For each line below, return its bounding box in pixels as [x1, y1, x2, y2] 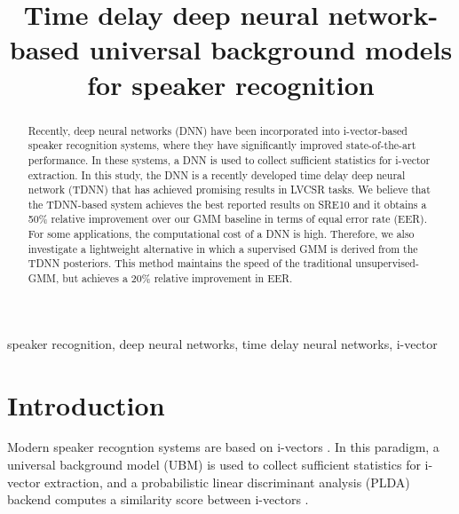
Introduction [7, 386, 165, 423]
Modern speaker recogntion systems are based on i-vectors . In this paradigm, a [7, 438, 439, 456]
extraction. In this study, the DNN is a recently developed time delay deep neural [28, 167, 406, 182]
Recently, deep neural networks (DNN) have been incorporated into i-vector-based [28, 123, 408, 138]
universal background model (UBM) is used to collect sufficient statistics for [7, 455, 421, 474]
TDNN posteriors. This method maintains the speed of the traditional [28, 256, 352, 271]
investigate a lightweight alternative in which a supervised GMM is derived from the [28, 241, 418, 256]
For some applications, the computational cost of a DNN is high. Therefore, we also [28, 226, 415, 241]
